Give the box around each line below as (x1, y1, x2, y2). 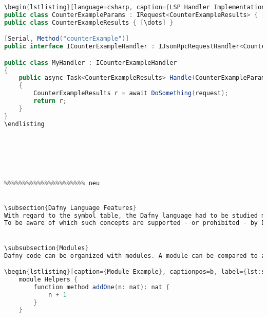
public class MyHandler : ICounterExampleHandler (4, 59, 177, 66)
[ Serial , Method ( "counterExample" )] (4, 35, 129, 43)
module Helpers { (18, 275, 78, 283)
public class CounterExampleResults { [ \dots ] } (4, 19, 174, 26)
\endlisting (4, 120, 45, 128)
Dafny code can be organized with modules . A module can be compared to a (4, 252, 265, 259)
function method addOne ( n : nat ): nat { (33, 283, 170, 291)
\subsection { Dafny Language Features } (4, 204, 137, 212)
